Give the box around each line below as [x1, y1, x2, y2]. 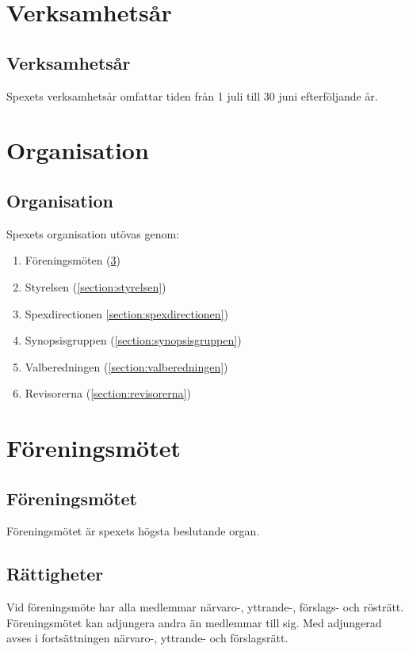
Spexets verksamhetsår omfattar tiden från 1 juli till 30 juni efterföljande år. [6, 87, 378, 104]
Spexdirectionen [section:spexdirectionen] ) [25, 305, 228, 322]
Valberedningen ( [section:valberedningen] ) [25, 358, 228, 375]
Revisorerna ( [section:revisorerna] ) [25, 385, 191, 402]
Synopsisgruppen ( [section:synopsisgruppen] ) [25, 332, 242, 348]
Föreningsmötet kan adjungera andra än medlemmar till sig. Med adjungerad [6, 614, 382, 630]
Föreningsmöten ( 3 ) [25, 252, 120, 268]
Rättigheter [6, 562, 104, 586]
